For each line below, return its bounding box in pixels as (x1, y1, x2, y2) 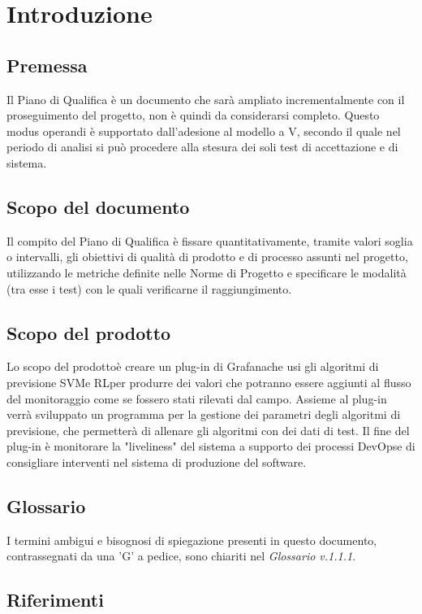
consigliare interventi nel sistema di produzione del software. (6, 453, 307, 470)
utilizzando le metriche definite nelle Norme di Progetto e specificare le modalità (6, 263, 407, 281)
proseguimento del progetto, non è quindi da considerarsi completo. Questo (6, 107, 380, 124)
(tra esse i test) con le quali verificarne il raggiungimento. (6, 280, 292, 297)
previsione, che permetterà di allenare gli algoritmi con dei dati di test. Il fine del (6, 421, 410, 438)
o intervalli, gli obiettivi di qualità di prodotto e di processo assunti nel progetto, (6, 248, 408, 265)
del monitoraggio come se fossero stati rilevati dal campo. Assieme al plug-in (6, 390, 387, 407)
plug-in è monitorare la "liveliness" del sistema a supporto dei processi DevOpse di (6, 438, 416, 455)
